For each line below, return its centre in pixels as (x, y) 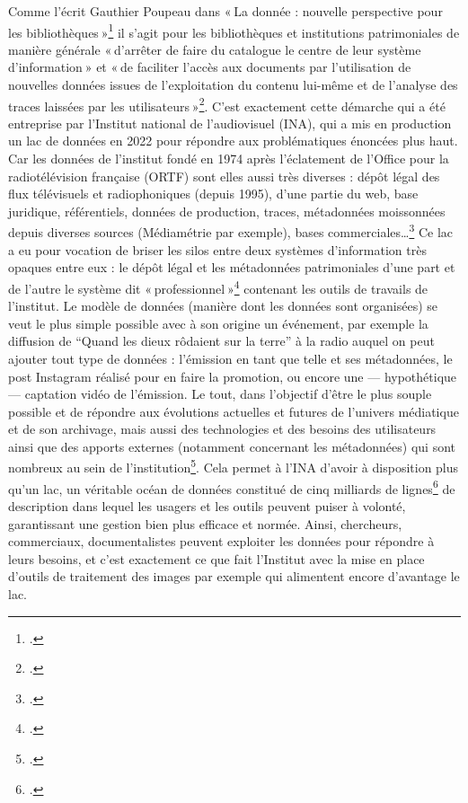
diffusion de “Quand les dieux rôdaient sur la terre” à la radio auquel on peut (221, 341)
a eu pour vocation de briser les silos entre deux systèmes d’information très (217, 249)
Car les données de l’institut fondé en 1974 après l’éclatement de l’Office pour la (229, 159)
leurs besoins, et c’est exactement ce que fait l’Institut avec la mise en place (216, 558)
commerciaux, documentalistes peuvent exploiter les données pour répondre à (221, 541)
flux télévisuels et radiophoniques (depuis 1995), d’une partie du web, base (213, 194)
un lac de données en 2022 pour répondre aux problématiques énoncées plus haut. (233, 141)
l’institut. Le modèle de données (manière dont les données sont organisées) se (223, 306)
